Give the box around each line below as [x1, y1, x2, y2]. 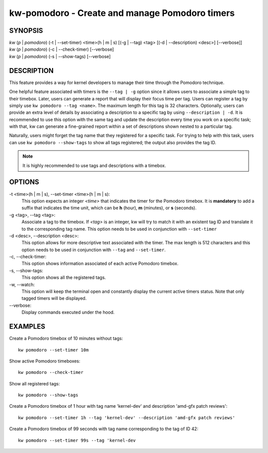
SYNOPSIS [9, 26, 43, 35]
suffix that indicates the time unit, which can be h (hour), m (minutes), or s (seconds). [21, 205, 197, 211]
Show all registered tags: [9, 380, 60, 386]
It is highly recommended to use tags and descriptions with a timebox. [22, 162, 166, 169]
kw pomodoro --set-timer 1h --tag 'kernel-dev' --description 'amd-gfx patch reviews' [18, 415, 235, 420]
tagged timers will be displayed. [21, 295, 87, 301]
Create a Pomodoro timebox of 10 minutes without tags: [9, 336, 124, 342]
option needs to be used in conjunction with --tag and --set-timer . [21, 247, 166, 253]
